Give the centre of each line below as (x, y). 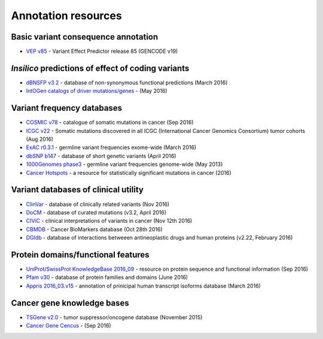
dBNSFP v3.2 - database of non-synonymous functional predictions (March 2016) (127, 82)
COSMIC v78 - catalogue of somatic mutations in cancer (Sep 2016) (110, 122)
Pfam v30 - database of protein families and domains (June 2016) (107, 277)
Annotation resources (66, 16)
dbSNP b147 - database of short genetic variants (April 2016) (101, 156)
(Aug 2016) (40, 139)
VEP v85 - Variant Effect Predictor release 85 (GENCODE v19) (102, 52)
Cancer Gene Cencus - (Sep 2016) (68, 326)
